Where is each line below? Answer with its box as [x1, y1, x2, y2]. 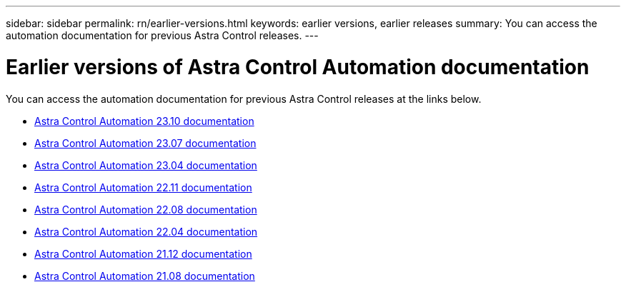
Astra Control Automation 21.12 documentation [34, 247, 252, 260]
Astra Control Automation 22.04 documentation [34, 225, 258, 238]
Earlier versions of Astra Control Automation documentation [6, 54, 590, 79]
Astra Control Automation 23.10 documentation [34, 114, 254, 127]
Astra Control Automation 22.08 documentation [34, 203, 257, 216]
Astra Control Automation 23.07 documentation [34, 136, 257, 149]
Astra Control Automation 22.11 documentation [34, 181, 252, 193]
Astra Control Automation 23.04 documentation [34, 158, 257, 171]
